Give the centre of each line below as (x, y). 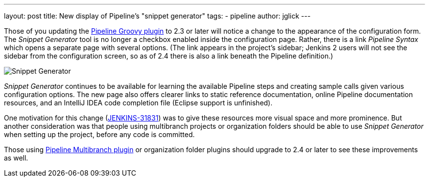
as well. (16, 158)
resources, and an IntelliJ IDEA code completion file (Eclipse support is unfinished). (138, 103)
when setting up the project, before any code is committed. (99, 134)
